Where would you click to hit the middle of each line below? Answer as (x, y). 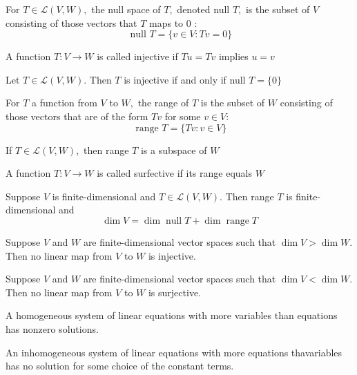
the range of (163, 103)
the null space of (126, 9)
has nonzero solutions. (52, 328)
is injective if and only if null (185, 79)
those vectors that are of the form (77, 116)
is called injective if (137, 56)
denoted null (203, 9)
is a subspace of (174, 150)
